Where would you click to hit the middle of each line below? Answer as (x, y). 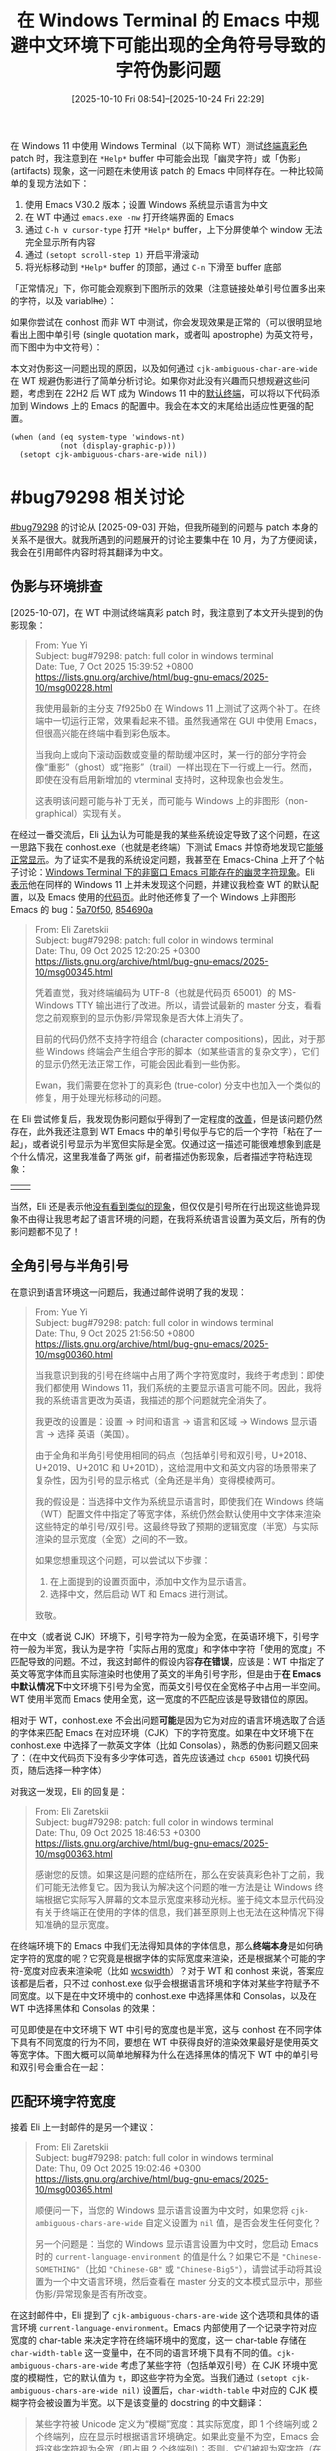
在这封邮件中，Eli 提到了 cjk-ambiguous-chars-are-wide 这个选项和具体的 (160, 2315)
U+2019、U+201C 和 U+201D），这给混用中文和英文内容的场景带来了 (176, 1467)
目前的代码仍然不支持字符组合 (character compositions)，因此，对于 (175, 1038)
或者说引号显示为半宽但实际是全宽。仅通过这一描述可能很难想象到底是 (176, 1143)
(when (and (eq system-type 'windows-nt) (98, 437)
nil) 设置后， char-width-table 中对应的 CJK (214, 2390)
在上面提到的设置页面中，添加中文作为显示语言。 (150, 1581)
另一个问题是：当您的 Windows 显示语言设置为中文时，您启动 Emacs (176, 2244)
